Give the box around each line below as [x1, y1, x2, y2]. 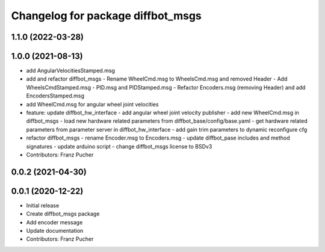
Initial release [26, 201, 60, 209]
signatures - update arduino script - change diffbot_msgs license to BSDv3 [26, 143, 212, 150]
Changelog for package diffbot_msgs [11, 9, 202, 22]
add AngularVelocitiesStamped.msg [26, 67, 116, 75]
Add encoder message [26, 218, 83, 226]
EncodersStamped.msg [26, 92, 84, 99]
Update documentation [26, 227, 84, 235]
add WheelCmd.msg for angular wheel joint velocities [26, 100, 159, 108]
